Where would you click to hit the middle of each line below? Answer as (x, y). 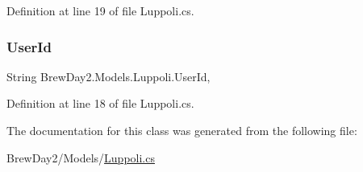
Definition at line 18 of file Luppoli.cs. (100, 103)
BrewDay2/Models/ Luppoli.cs (81, 157)
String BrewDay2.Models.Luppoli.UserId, (108, 76)
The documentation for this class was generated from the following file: (182, 130)
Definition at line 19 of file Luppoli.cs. (100, 10)
